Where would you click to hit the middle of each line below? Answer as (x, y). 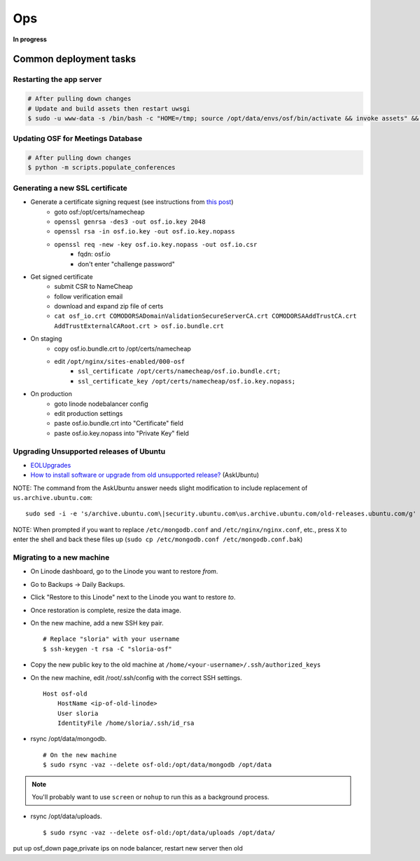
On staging (46, 339)
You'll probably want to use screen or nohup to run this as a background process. (150, 797)
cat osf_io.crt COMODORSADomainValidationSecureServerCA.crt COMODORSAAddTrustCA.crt (205, 316)
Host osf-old (65, 693)
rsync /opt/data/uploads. (66, 816)
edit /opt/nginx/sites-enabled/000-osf (120, 362)
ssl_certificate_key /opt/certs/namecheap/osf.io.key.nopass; (187, 381)
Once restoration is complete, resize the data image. (106, 610)
